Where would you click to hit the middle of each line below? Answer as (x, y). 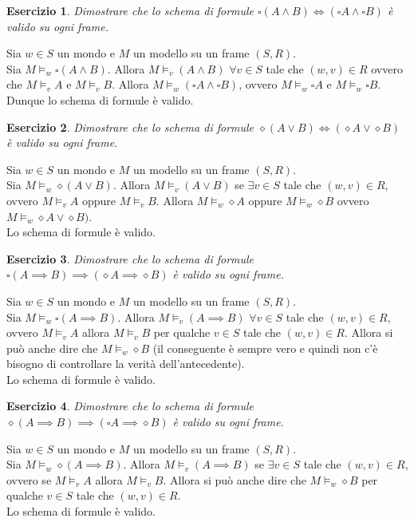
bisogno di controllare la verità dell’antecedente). (126, 364)
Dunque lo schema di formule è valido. (100, 99)
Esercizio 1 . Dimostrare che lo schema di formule (130, 10)
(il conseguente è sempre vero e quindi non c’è (265, 348)
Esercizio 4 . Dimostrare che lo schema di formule (130, 406)
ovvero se (29, 479)
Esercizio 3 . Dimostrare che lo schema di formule (130, 258)
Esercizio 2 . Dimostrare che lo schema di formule (130, 127)
